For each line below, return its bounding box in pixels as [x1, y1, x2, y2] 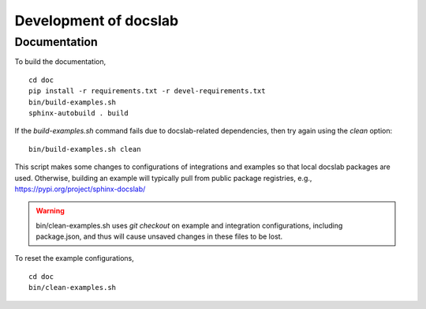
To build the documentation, [14, 57, 106, 66]
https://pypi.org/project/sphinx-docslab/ [14, 184, 146, 194]
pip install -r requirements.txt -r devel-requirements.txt [28, 87, 266, 96]
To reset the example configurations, [14, 254, 134, 263]
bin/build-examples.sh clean [28, 145, 141, 153]
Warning [35, 206, 65, 216]
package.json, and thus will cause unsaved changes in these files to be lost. [35, 232, 283, 241]
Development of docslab [14, 12, 179, 29]
